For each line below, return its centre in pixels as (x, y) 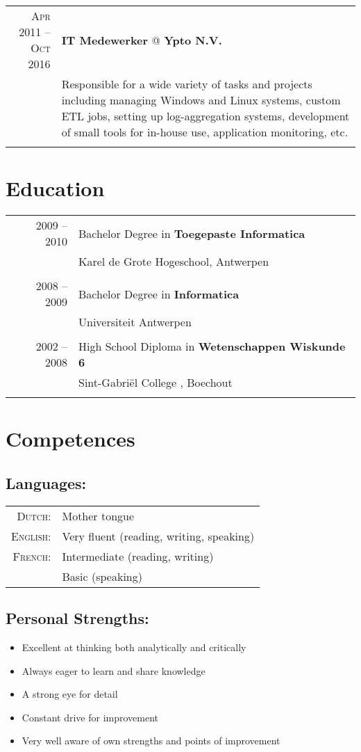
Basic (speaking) (102, 576)
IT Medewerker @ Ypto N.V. (142, 40)
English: (31, 536)
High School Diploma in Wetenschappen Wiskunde (212, 346)
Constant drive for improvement (90, 717)
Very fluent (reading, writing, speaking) (158, 536)
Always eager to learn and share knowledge (114, 670)
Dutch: (34, 515)
